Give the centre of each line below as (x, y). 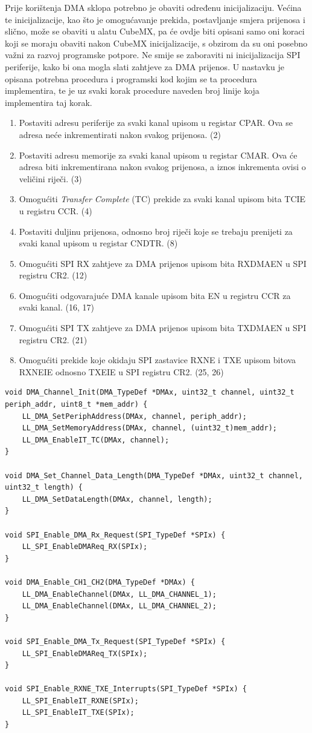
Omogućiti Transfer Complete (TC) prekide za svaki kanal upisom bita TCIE (162, 199)
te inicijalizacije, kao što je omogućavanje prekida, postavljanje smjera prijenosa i (155, 19)
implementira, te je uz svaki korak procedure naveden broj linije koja (132, 90)
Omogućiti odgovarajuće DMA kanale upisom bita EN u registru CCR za (155, 295)
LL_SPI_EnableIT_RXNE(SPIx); (80, 701)
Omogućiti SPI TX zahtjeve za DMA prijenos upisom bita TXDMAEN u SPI (163, 328)
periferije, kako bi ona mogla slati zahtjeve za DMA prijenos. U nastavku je (145, 66)
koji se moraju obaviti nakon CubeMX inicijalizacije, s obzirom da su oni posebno (156, 43)
